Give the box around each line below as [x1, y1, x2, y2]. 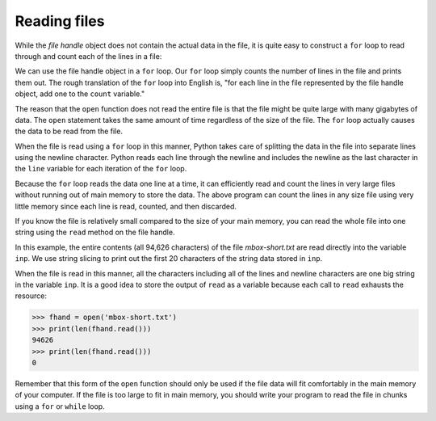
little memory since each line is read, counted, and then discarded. [15, 201, 237, 211]
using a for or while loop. [15, 401, 105, 411]
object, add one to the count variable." [15, 89, 145, 99]
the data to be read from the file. [15, 126, 123, 137]
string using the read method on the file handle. [15, 227, 175, 238]
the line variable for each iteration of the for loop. [15, 164, 187, 174]
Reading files [15, 12, 105, 30]
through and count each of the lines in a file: [15, 51, 162, 61]
